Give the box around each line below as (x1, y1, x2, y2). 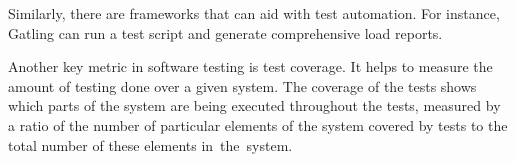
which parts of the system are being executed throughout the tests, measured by (8, 95, 501, 116)
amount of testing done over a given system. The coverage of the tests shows (8, 75, 477, 96)
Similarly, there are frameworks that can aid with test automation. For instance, (8, 3, 500, 23)
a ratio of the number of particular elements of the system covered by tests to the (8, 114, 508, 135)
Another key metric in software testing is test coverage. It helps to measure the (8, 56, 493, 77)
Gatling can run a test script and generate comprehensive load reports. (8, 22, 443, 43)
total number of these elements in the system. (8, 134, 293, 155)
